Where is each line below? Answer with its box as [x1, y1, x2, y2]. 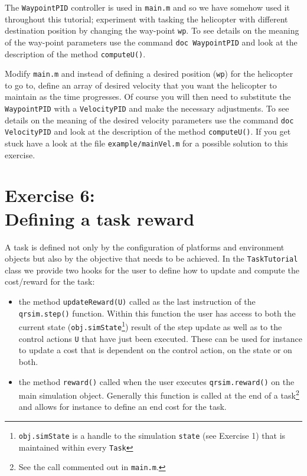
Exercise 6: [5, 183, 95, 207]
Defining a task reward [5, 206, 195, 230]
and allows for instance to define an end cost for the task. [18, 400, 227, 413]
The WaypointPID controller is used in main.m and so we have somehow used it [5, 1, 290, 13]
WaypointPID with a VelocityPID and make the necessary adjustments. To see [5, 102, 289, 115]
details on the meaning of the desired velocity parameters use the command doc [5, 113, 294, 126]
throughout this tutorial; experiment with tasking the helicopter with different [5, 12, 288, 25]
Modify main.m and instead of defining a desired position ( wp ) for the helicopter [5, 67, 293, 80]
